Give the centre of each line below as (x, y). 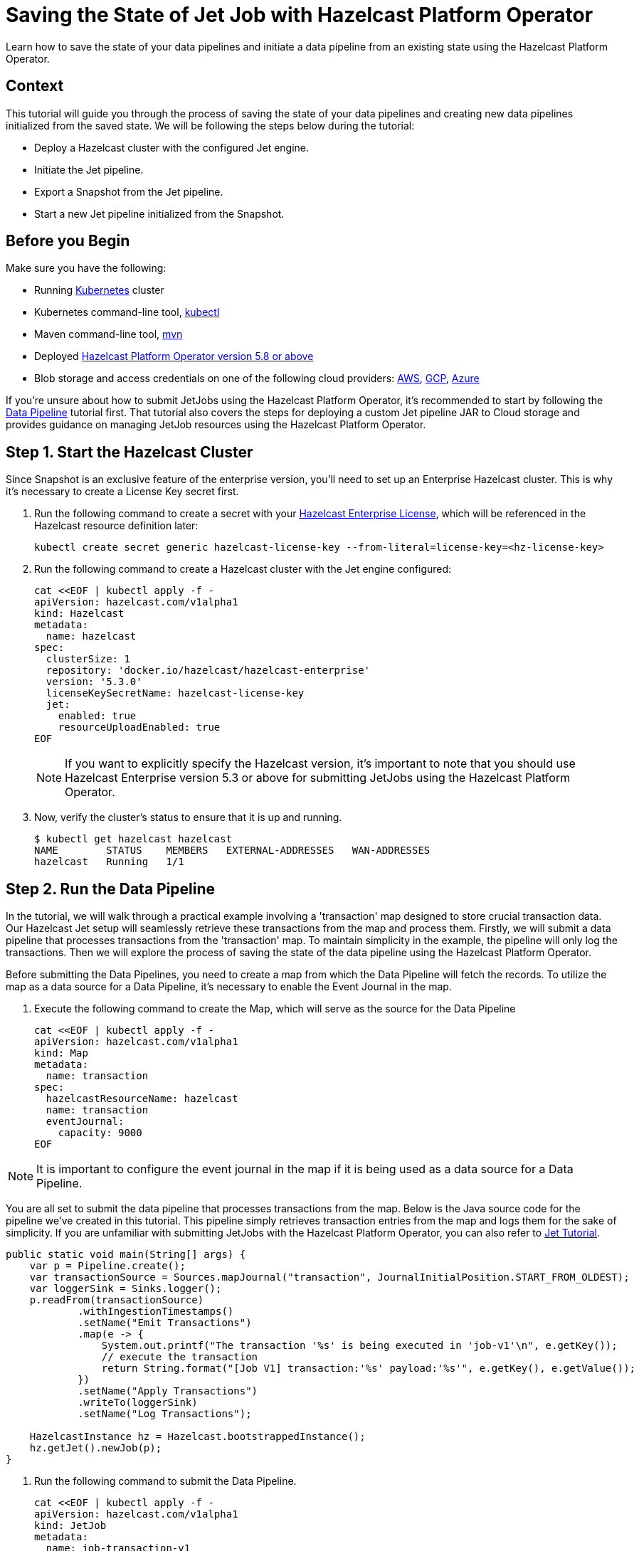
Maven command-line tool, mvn (109, 334)
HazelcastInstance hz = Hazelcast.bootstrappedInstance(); (197, 1437)
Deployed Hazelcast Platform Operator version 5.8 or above (174, 356)
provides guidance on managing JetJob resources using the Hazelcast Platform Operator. (216, 425)
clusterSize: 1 (88, 659)
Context (35, 86)
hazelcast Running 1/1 (109, 862)
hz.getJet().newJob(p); (96, 1448)
